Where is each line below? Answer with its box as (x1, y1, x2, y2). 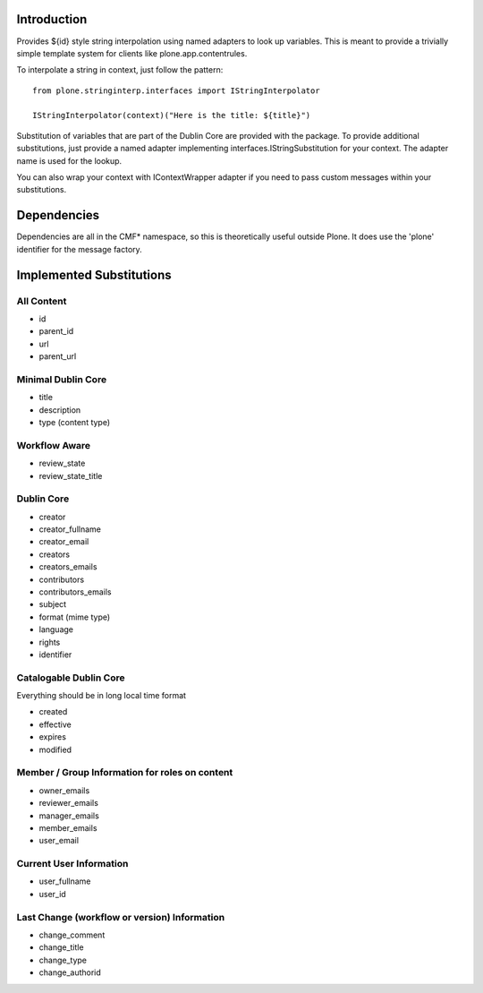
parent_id (38, 326, 74, 337)
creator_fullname (38, 524, 102, 535)
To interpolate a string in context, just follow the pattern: (16, 64, 224, 75)
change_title (38, 942, 84, 953)
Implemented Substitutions (16, 267, 172, 282)
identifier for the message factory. (16, 244, 142, 254)
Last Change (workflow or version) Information (16, 911, 225, 923)
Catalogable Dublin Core (16, 672, 125, 684)
